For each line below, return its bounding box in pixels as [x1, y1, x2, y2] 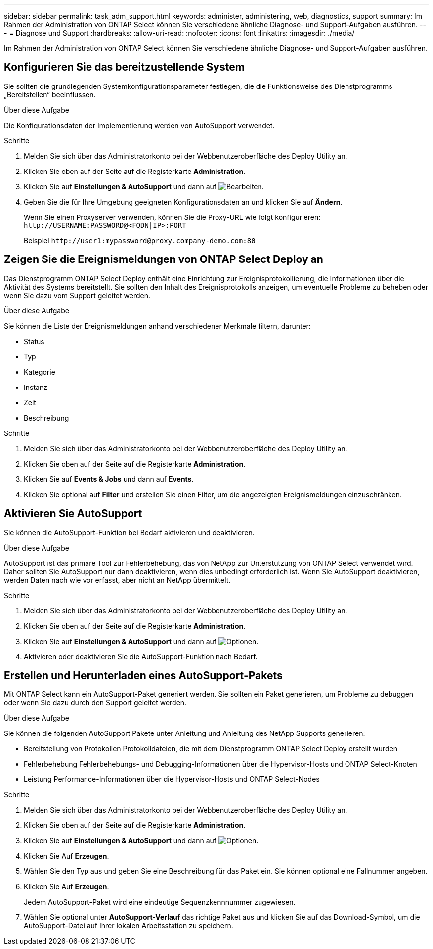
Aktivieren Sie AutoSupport [4, 507, 142, 520]
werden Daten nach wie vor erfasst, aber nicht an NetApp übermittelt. [4, 575, 231, 584]
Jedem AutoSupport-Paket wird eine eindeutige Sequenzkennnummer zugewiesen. [24, 898, 296, 906]
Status [24, 337, 44, 345]
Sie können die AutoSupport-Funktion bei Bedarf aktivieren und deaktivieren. [4, 528, 255, 537]
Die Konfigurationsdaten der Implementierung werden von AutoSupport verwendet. [4, 121, 275, 129]
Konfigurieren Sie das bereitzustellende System [4, 61, 245, 74]
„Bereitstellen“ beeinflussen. [4, 90, 96, 99]
